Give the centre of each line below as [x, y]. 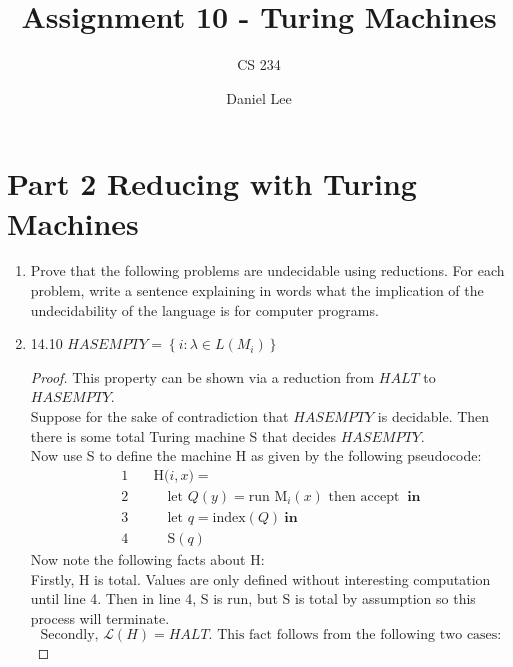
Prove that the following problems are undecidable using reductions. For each [267, 270]
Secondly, [69, 635]
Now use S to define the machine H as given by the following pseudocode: [256, 455]
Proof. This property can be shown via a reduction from [202, 376]
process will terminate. [100, 617]
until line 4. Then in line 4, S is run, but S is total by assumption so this [253, 598]
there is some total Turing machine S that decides [183, 435]
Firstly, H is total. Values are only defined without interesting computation [260, 578]
